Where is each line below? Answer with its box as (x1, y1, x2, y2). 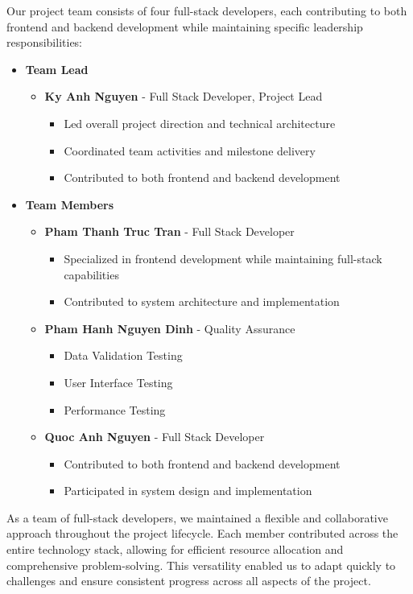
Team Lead (25, 60, 89, 77)
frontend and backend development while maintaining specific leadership (6, 18, 363, 35)
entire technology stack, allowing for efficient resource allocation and (6, 541, 344, 558)
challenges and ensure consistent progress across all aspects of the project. (6, 572, 371, 589)
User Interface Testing (64, 373, 173, 390)
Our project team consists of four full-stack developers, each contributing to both (6, 2, 407, 19)
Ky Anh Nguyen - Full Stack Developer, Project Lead (44, 88, 323, 105)
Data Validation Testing (64, 347, 183, 364)
